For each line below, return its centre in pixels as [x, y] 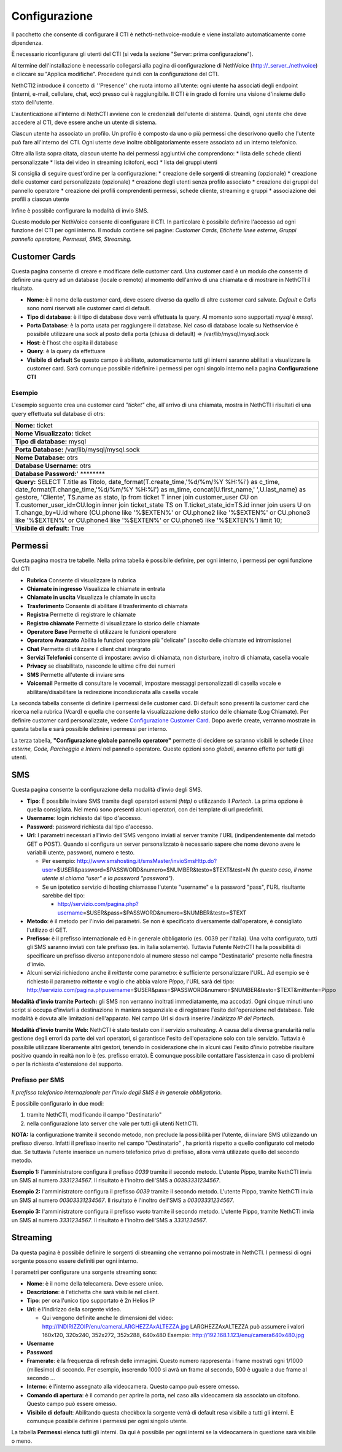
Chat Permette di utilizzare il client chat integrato [88, 649]
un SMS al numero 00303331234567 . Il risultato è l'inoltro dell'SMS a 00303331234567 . [123, 1200]
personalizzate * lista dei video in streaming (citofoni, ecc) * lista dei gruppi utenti [115, 162]
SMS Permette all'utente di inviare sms [76, 674]
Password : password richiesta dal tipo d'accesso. [90, 827]
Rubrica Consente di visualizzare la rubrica [81, 580]
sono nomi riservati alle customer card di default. [89, 308]
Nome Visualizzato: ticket [53, 434]
